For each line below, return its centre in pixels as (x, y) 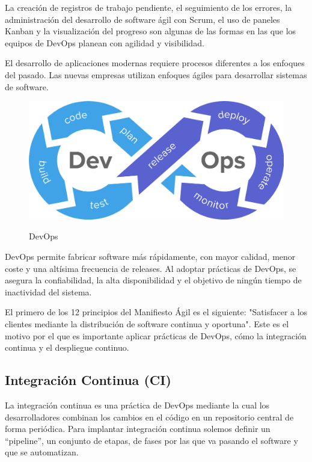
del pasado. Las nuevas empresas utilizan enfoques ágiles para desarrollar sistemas (156, 74)
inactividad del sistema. (48, 291)
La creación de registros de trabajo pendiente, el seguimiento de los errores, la (148, 7)
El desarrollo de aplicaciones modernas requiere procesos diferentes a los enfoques (155, 63)
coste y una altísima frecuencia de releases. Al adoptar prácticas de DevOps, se (151, 268)
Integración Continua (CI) (88, 380)
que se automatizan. (42, 452)
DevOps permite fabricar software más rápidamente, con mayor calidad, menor (150, 257)
